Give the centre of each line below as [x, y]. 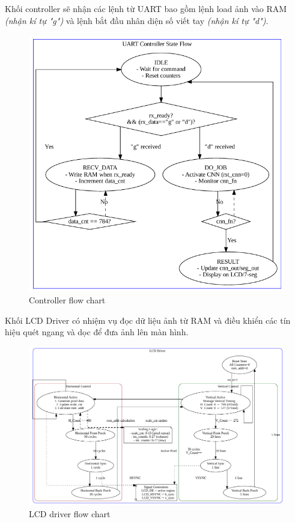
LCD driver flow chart [70, 513]
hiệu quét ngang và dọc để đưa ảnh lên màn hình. [97, 332]
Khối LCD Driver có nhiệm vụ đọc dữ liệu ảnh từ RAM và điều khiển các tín [148, 320]
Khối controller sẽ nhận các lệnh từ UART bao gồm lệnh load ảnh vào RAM [146, 8]
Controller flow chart [67, 299]
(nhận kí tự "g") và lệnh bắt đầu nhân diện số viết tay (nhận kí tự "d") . [137, 20]
